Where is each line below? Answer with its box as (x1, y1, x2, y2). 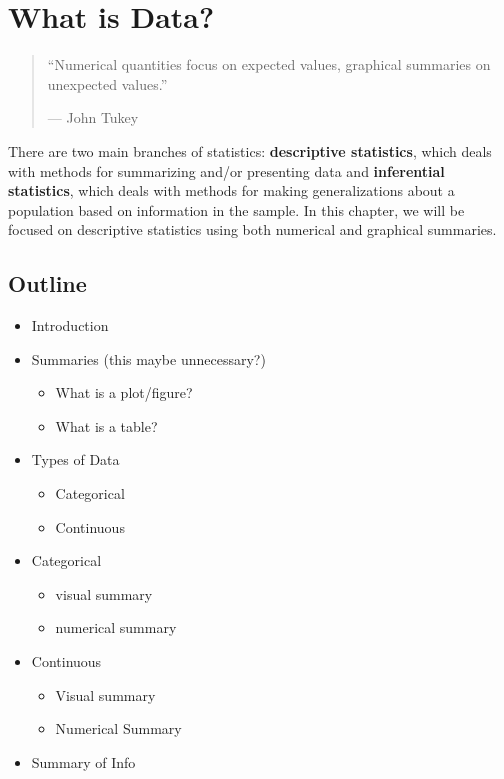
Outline (8, 268, 87, 299)
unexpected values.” (47, 73, 168, 94)
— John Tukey (47, 107, 139, 128)
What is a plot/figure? (55, 382, 193, 403)
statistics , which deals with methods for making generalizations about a (8, 180, 455, 201)
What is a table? (55, 415, 158, 436)
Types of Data (31, 449, 120, 470)
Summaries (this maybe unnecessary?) (31, 348, 266, 369)
